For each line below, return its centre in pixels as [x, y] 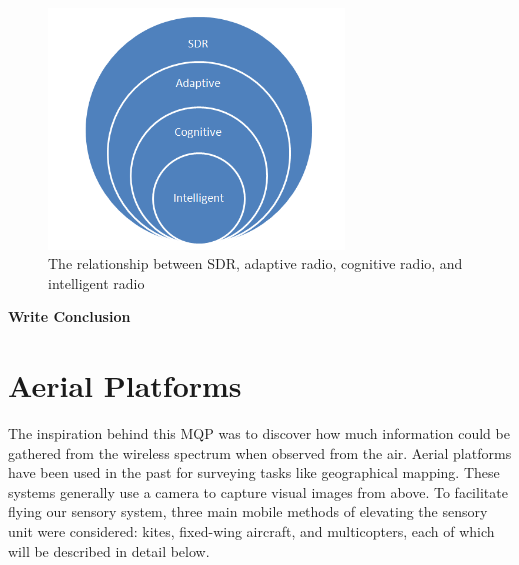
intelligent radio [96, 282]
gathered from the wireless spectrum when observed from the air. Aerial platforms [260, 452]
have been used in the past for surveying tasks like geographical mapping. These [254, 472]
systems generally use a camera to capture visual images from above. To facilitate [258, 491]
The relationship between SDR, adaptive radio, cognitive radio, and [255, 263]
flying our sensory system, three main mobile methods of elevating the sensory [248, 511]
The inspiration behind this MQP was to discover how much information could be [259, 433]
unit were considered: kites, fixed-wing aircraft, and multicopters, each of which [251, 531]
